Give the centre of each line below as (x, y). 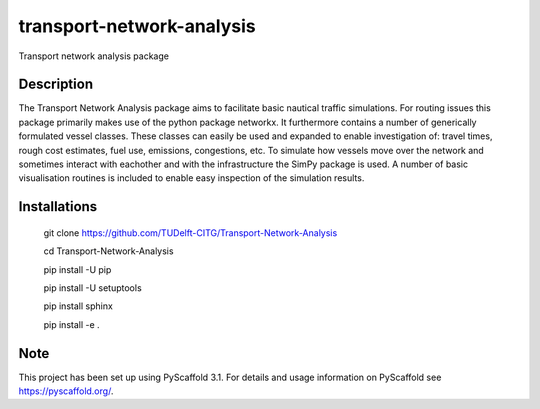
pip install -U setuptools (92, 287)
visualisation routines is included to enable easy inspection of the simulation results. (191, 178)
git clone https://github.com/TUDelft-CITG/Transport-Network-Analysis (190, 232)
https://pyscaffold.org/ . (66, 391)
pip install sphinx (78, 306)
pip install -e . (71, 324)
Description (56, 84)
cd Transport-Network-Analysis (108, 251)
